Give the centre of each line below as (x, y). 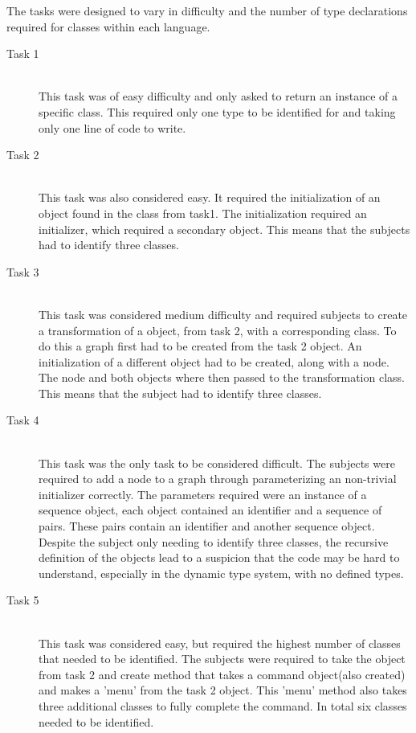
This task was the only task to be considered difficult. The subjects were (217, 463)
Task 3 (23, 271)
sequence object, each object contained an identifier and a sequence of (210, 510)
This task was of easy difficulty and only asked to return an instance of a (218, 96)
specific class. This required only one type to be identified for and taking (217, 111)
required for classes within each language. (108, 26)
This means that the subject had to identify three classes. (180, 393)
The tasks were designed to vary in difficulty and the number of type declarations (207, 10)
